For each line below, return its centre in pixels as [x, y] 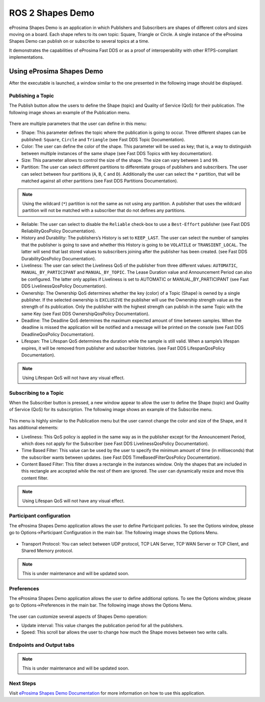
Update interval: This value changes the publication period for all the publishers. [102, 626]
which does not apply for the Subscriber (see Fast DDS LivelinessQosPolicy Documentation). [115, 444]
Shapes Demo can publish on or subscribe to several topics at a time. [79, 41]
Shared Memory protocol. [47, 550]
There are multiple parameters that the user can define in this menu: [78, 124]
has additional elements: [34, 428]
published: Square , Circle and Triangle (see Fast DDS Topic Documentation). [103, 139]
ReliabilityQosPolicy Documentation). [59, 231]
